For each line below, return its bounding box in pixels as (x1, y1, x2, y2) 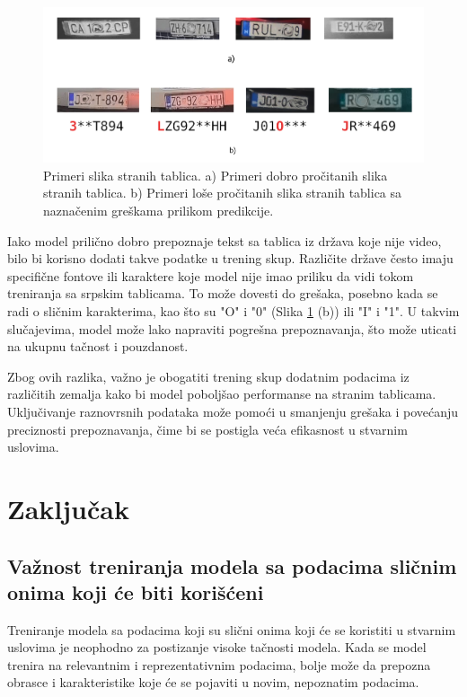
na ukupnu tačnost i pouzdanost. (7, 337, 189, 356)
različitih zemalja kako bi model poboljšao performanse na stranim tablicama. (7, 384, 436, 403)
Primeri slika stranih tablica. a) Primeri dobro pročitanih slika (43, 165, 388, 184)
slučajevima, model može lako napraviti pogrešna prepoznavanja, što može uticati (7, 319, 457, 338)
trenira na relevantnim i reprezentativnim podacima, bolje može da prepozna (7, 655, 431, 674)
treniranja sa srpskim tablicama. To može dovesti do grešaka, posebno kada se (7, 284, 438, 303)
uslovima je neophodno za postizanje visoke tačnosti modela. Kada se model (7, 638, 427, 657)
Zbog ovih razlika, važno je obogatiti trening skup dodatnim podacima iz (7, 366, 410, 385)
